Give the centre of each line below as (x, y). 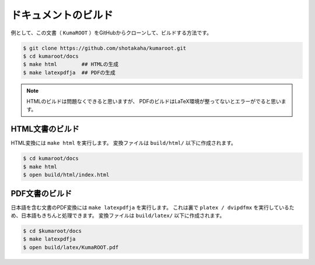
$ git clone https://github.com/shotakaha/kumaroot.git (105, 48)
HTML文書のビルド (45, 129)
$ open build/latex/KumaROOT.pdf (71, 247)
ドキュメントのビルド (62, 15)
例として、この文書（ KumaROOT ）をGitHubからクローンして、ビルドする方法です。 (111, 33)
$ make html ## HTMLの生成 (71, 64)
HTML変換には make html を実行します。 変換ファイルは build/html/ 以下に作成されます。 (123, 143)
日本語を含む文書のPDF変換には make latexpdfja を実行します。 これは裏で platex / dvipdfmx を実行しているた (153, 207)
